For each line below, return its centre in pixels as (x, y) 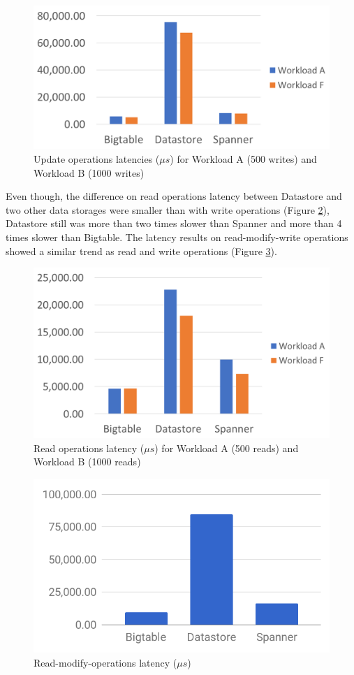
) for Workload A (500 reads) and (227, 448)
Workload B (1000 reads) (87, 462)
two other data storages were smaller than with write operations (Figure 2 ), (168, 209)
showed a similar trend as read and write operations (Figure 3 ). (141, 251)
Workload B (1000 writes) (89, 172)
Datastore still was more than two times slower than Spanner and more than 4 (174, 223)
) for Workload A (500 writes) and (243, 158)
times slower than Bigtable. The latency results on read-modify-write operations (177, 237)
